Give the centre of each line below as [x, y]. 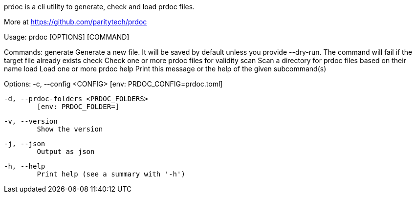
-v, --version [31, 121]
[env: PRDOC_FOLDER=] [78, 107]
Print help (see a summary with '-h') [111, 174]
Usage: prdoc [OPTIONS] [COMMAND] [67, 37]
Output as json [66, 152]
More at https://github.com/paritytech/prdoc [76, 22]
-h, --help [25, 166]
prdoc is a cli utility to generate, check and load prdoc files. [99, 7]
